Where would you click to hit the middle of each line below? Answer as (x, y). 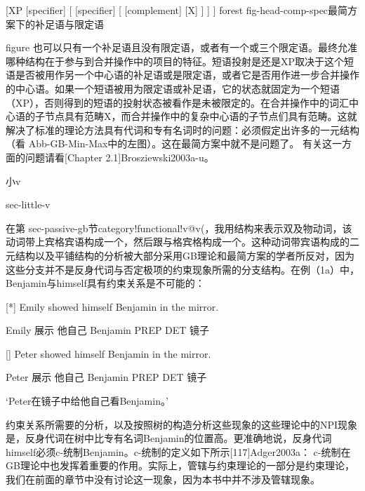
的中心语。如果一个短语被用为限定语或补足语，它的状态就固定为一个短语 (173, 88)
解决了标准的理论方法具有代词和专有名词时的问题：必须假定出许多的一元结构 (182, 129)
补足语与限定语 (69, 23)
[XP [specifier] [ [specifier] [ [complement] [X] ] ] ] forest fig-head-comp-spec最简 (177, 10)
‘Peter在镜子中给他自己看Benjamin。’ (87, 401)
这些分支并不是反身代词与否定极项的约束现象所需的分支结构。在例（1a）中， (182, 269)
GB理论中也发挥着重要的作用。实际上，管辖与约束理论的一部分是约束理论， (180, 465)
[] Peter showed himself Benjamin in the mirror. (108, 353)
